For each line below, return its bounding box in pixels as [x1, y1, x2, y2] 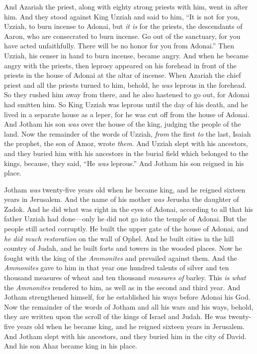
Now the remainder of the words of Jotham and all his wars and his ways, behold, [4, 301, 254, 312]
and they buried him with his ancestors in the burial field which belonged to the [4, 148, 249, 158]
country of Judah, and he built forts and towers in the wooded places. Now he [4, 243, 242, 253]
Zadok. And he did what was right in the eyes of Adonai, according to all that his [4, 203, 253, 214]
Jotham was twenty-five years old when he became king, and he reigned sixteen [4, 184, 246, 194]
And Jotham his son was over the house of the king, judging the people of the [4, 119, 241, 129]
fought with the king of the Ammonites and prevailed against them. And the [4, 252, 237, 263]
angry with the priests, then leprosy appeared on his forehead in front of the [4, 60, 237, 70]
